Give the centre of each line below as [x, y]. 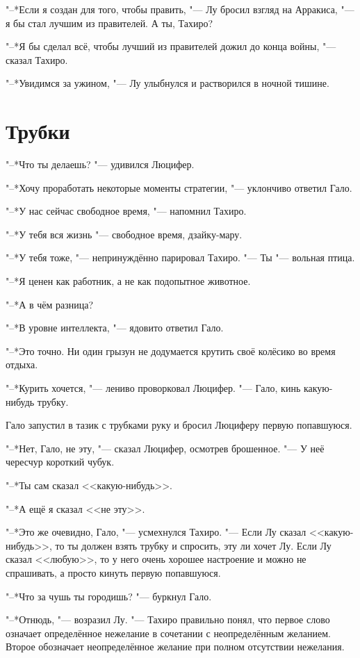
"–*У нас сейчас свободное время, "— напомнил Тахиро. [126, 211]
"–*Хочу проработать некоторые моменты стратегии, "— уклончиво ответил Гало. [179, 187]
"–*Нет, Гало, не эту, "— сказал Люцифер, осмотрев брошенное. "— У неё [165, 448]
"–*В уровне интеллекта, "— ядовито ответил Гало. [115, 328]
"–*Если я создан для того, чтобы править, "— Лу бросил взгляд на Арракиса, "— [180, 9]
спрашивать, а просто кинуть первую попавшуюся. [113, 572]
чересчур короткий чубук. [60, 462]
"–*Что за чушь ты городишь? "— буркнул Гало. [109, 596]
